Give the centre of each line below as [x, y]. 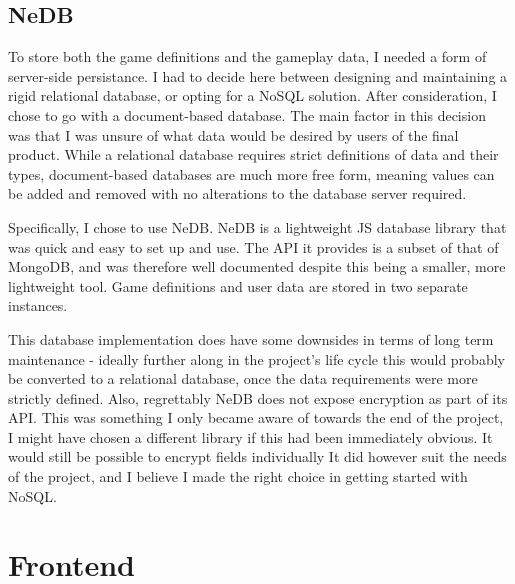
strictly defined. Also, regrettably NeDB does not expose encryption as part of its [258, 397]
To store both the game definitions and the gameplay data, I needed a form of [247, 56]
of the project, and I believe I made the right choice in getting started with [238, 476]
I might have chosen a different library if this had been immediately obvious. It [250, 436]
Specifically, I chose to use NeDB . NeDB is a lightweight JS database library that [257, 226]
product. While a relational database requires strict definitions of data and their [253, 154]
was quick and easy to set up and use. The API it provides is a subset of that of [253, 246]
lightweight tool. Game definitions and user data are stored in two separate [238, 285]
